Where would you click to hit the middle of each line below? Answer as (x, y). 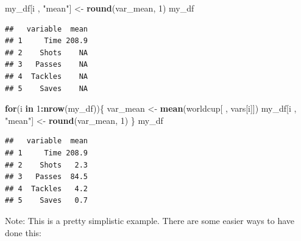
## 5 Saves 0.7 (47, 201)
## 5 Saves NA (47, 88)
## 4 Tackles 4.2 (47, 188)
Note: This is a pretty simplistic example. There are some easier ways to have (150, 220)
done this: (23, 232)
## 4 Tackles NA (47, 76)
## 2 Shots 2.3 (47, 165)
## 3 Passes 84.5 (47, 177)
